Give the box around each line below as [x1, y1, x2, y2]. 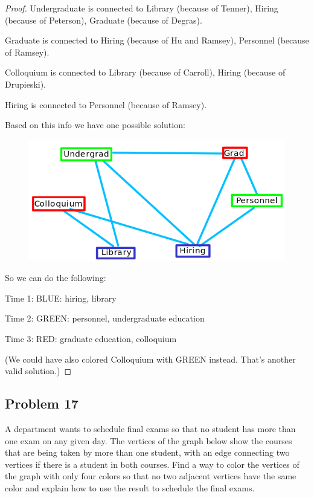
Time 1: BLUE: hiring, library [5, 291, 117, 304]
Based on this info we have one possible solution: [5, 118, 185, 131]
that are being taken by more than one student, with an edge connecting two [5, 446, 290, 459]
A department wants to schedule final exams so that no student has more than [5, 422, 296, 435]
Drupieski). [5, 77, 46, 90]
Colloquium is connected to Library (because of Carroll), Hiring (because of [5, 66, 286, 79]
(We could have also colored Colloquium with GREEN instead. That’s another [5, 352, 296, 365]
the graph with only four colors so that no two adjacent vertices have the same [5, 470, 296, 482]
